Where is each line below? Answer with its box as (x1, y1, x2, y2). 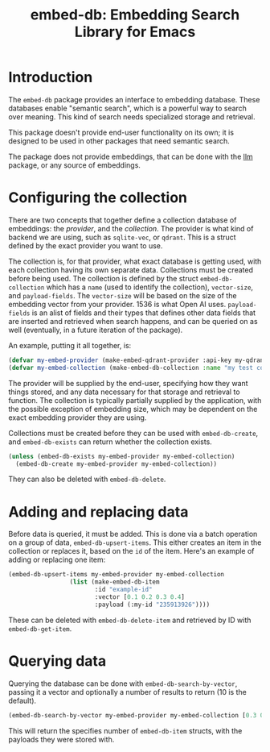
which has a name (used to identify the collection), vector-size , (46, 282, 254, 292)
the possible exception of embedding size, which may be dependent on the (8, 404, 258, 413)
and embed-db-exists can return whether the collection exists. (8, 437, 213, 447)
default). (8, 696, 37, 705)
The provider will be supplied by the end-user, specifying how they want (8, 378, 248, 388)
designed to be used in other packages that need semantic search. (8, 135, 231, 146)
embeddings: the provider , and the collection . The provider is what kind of (8, 223, 254, 233)
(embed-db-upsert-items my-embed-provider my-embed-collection (8, 571, 225, 579)
